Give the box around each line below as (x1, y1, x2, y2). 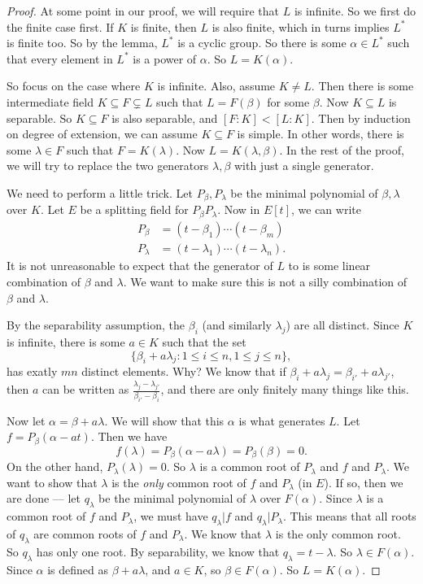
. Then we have (90, 428, 168, 445)
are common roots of (33, 525, 137, 542)
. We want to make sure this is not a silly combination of (123, 272, 408, 290)
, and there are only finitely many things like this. (160, 381, 409, 398)
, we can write (291, 201, 361, 218)
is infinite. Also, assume (157, 77, 276, 94)
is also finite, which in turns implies (211, 18, 390, 35)
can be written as (41, 381, 129, 398)
